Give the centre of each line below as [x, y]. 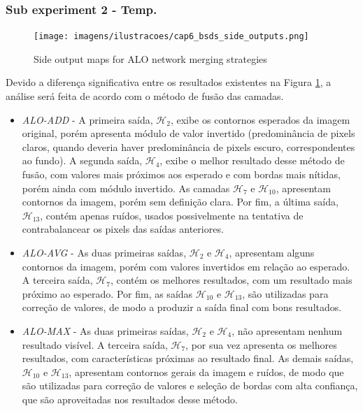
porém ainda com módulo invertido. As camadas [126, 188]
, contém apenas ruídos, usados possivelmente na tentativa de [172, 215]
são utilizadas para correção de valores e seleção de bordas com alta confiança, [190, 385]
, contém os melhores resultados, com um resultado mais [231, 280]
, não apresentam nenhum [287, 330]
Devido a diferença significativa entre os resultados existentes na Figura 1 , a [169, 82]
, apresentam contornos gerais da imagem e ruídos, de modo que [206, 372]
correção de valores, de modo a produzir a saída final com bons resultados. [182, 307]
